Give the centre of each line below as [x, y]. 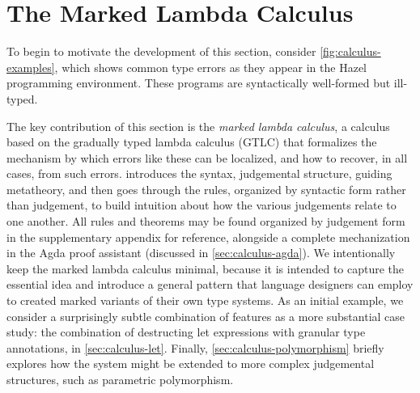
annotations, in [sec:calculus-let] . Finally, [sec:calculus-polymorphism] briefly [195, 347]
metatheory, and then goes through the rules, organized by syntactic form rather [206, 189]
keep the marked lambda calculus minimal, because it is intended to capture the [206, 268]
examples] [31, 67]
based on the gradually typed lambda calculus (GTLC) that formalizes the [192, 142]
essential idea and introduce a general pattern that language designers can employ [210, 284]
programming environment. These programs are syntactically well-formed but [199, 83]
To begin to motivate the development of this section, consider [161, 51]
